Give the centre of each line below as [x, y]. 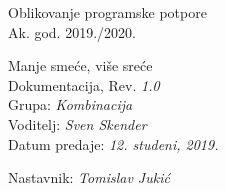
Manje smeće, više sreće [80, 65]
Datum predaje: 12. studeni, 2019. [113, 143]
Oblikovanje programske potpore [107, 12]
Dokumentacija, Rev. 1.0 [84, 84]
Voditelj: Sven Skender [77, 123]
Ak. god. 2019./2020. [72, 31]
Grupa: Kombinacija [70, 104]
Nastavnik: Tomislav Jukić [89, 177]
